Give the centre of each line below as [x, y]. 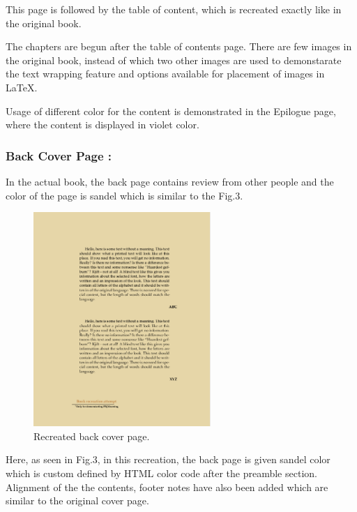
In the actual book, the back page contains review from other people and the [170, 181]
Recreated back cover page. [92, 436]
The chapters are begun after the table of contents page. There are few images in [179, 46]
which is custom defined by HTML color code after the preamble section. [161, 473]
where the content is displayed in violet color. [102, 125]
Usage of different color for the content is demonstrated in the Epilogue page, [171, 111]
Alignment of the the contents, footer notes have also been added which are [167, 487]
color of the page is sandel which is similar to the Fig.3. [124, 195]
